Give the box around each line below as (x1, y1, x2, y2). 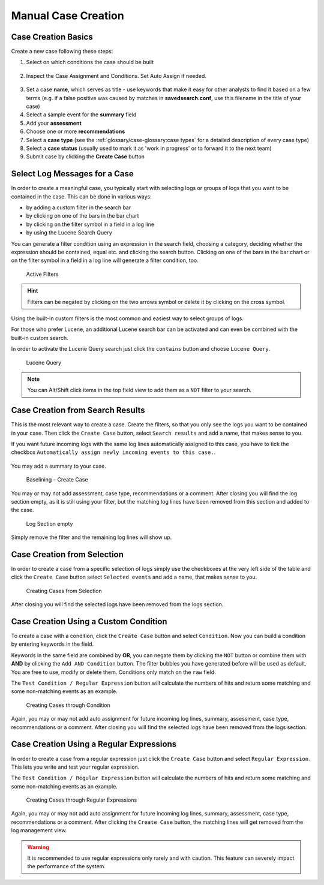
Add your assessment (26, 119, 82, 127)
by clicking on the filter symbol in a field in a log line (26, 221, 155, 228)
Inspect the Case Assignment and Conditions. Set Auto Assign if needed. (26, 72, 207, 79)
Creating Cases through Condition (26, 702, 111, 709)
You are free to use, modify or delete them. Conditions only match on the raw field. (11, 669, 216, 676)
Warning (27, 843, 49, 851)
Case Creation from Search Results (11, 405, 145, 416)
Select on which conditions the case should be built (26, 59, 154, 66)
